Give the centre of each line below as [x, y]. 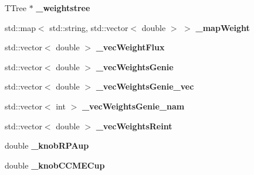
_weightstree [63, 8]
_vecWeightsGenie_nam [133, 106]
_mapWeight [223, 27]
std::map [20, 27]
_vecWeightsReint [134, 126]
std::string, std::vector [89, 27]
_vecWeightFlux [130, 47]
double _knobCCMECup [55, 165]
